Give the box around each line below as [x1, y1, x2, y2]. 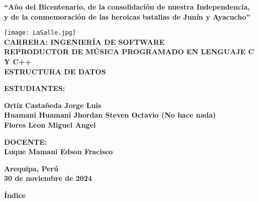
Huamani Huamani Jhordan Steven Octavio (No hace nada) [4, 110, 216, 120]
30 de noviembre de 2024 [4, 173, 92, 183]
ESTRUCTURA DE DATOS [4, 66, 106, 76]
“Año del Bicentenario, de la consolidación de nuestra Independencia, [4, 2, 250, 12]
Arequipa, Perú [4, 163, 59, 173]
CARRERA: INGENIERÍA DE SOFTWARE [4, 36, 165, 47]
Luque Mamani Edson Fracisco [4, 146, 113, 157]
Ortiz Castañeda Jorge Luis [4, 99, 101, 110]
